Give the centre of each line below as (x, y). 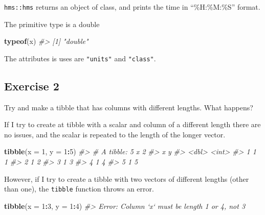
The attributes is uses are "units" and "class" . (80, 58)
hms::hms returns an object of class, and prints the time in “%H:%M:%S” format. (132, 7)
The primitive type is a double (52, 24)
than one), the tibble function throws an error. (79, 189)
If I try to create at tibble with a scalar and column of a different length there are (132, 124)
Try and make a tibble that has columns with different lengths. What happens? (129, 107)
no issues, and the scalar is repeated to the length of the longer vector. (115, 134)
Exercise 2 (32, 86)
